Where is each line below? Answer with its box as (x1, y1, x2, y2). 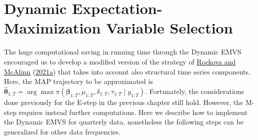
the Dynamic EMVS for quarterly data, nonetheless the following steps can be (4, 116, 244, 127)
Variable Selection (106, 17, 233, 38)
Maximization (4, 17, 101, 38)
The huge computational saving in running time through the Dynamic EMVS (4, 46, 241, 57)
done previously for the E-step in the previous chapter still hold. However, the (4, 96, 243, 107)
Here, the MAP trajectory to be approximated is (4, 76, 153, 86)
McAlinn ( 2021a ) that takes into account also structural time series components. (4, 66, 250, 76)
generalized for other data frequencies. (4, 126, 121, 136)
